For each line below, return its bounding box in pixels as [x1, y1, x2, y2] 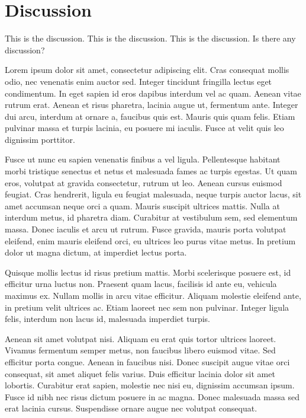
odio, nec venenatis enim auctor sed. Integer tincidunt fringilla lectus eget [5, 75, 272, 87]
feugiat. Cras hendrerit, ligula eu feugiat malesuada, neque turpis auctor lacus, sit [5, 188, 302, 200]
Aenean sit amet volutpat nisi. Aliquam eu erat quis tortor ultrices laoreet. [5, 332, 276, 344]
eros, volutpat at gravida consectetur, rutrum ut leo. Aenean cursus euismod [5, 176, 282, 189]
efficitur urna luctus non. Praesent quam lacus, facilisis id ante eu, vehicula [5, 277, 277, 290]
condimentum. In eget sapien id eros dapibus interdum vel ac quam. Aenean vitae [5, 87, 301, 99]
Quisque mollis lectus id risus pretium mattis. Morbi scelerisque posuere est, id [5, 266, 291, 278]
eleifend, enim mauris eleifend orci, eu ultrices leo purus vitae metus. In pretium [5, 234, 296, 247]
